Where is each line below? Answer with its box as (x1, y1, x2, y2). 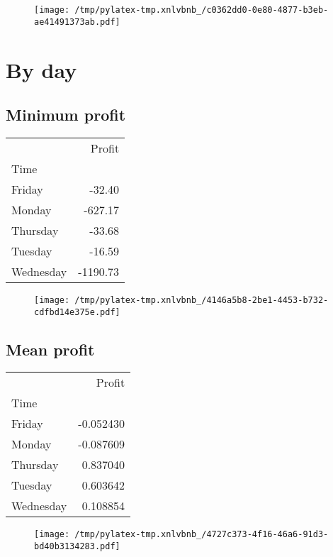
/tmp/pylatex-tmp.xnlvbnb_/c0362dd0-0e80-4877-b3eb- (74, 5, 329, 15)
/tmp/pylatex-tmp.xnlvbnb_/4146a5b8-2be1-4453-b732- (74, 294, 329, 305)
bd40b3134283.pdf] (34, 541, 120, 552)
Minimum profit (6, 104, 126, 126)
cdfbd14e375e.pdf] (34, 307, 120, 317)
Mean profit (6, 338, 95, 360)
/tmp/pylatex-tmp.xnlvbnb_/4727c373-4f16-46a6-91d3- (74, 529, 329, 540)
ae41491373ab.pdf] (34, 16, 120, 27)
